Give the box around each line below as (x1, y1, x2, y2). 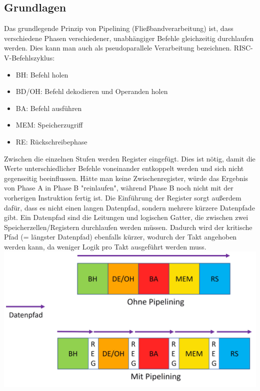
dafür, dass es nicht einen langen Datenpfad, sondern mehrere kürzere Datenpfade (4, 202, 255, 212)
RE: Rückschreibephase (15, 136, 87, 146)
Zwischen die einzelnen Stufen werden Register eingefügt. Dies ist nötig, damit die (4, 153, 255, 163)
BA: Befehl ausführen (15, 102, 82, 113)
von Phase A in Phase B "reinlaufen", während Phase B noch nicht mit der (4, 182, 233, 193)
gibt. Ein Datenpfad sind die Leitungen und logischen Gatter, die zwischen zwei (4, 212, 248, 222)
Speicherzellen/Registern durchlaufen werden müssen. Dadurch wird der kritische (4, 221, 252, 232)
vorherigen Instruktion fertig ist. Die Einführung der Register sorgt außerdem (4, 192, 241, 202)
